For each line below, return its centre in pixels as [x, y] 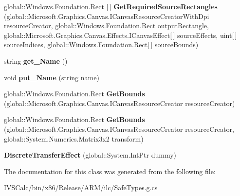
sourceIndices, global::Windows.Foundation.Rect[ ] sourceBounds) [101, 45]
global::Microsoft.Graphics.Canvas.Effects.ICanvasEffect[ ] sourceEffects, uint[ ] [120, 35]
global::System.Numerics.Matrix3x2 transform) [74, 138]
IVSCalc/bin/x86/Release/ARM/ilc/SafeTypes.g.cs [81, 187]
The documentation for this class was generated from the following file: [110, 171]
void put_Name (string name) [52, 77]
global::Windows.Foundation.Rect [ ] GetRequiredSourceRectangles [111, 6]
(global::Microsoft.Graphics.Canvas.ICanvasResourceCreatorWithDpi [107, 16]
